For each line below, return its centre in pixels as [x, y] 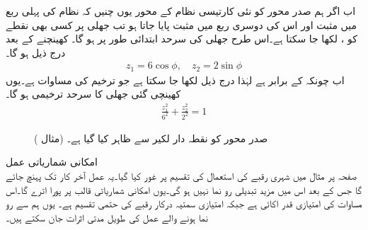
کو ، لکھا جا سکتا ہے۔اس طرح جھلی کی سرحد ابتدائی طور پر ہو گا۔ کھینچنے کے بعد [182, 39]
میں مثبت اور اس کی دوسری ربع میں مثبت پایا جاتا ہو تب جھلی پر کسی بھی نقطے [181, 24]
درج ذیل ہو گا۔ [36, 52]
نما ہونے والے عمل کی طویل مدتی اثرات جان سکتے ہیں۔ [107, 217]
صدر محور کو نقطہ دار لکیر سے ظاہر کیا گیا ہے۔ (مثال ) [151, 138]
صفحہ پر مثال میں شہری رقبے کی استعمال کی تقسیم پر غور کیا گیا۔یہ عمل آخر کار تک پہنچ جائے [182, 176]
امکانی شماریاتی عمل [52, 162]
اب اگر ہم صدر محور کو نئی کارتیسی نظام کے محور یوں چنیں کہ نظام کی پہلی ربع [181, 11]
